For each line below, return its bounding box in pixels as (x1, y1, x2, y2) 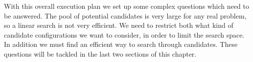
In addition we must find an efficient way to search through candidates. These (4, 39, 238, 49)
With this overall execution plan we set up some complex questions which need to (4, 1, 249, 11)
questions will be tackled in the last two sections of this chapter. (4, 48, 197, 59)
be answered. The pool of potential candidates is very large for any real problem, (4, 10, 247, 21)
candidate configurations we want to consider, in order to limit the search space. (4, 29, 245, 40)
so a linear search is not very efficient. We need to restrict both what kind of (4, 20, 233, 30)
